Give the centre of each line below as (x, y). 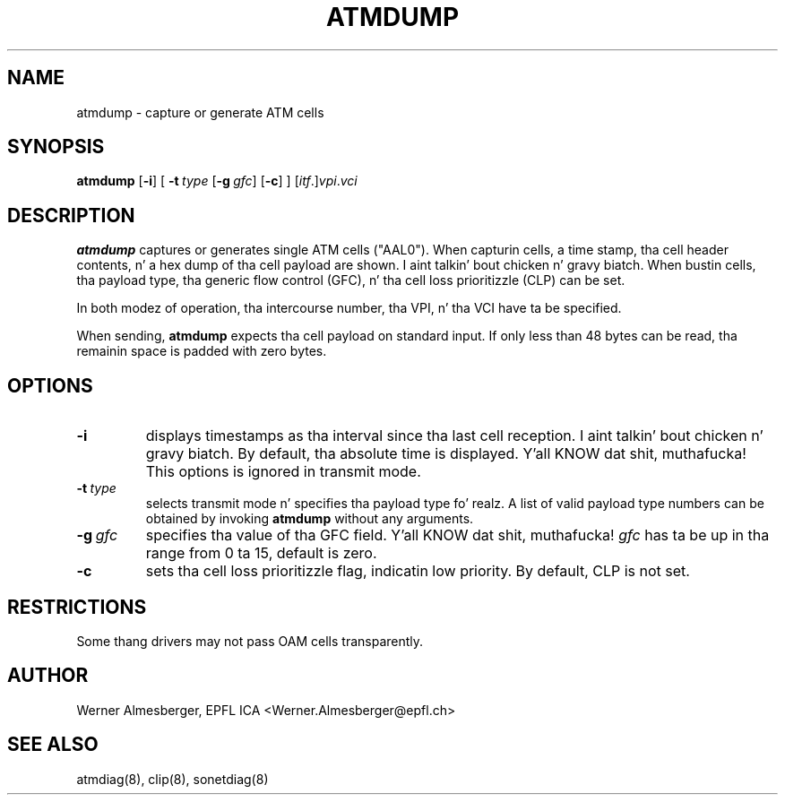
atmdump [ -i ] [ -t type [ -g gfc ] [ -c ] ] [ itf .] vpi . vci (217, 181)
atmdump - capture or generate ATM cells (200, 112)
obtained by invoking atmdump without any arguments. (310, 519)
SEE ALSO (53, 745)
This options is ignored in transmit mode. (283, 472)
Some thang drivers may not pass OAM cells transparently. (250, 641)
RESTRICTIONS (77, 607)
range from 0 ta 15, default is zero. (261, 553)
